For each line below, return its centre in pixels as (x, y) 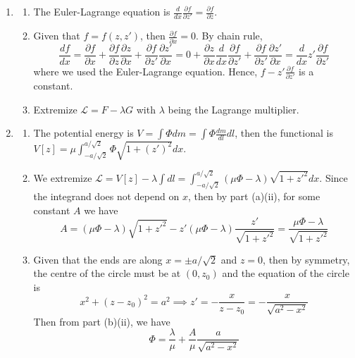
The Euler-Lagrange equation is (102, 11)
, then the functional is (284, 133)
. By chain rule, (229, 36)
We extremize (63, 177)
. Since (334, 177)
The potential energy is (83, 133)
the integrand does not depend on (106, 196)
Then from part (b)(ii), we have (102, 321)
